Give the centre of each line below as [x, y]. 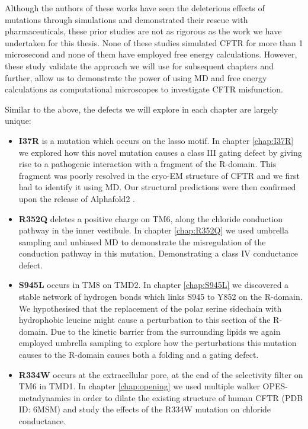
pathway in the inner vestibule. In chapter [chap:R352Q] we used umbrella [153, 230]
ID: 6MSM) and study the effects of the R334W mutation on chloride [145, 409]
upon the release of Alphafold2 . [77, 198]
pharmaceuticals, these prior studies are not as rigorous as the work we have [143, 31]
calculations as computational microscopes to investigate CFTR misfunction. [144, 89]
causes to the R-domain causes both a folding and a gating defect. [139, 355]
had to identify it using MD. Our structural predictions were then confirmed [157, 187]
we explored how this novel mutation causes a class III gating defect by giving [160, 152]
